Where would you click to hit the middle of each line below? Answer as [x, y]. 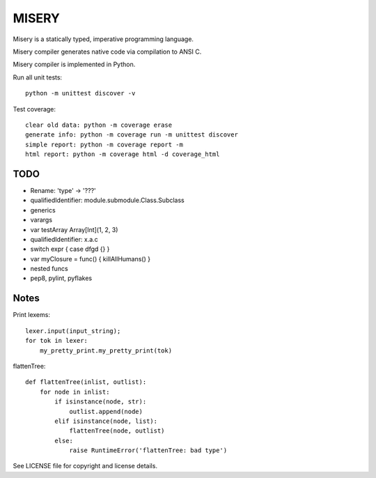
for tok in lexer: [57, 341]
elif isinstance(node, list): [106, 421]
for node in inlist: [75, 392]
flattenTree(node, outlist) [117, 431]
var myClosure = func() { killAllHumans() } [91, 259]
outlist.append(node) [106, 411]
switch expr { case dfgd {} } [70, 249]
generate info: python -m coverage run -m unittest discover [132, 135]
